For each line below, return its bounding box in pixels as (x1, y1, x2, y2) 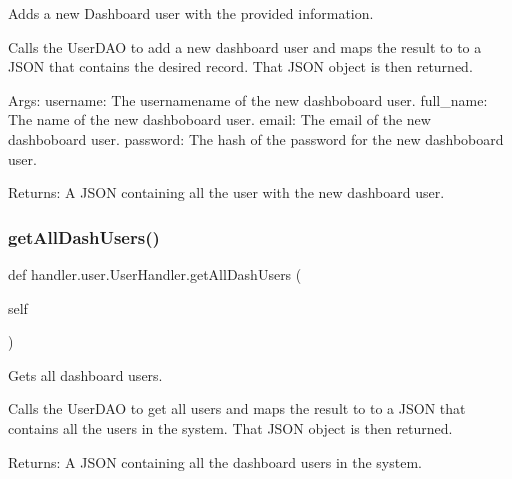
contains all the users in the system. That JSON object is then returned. (8, 417, 453, 438)
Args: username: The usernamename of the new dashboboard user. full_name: (8, 89, 488, 110)
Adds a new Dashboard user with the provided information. (8, 3, 374, 23)
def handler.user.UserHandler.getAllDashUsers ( (8, 263, 302, 284)
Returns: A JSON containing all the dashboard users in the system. (8, 451, 422, 472)
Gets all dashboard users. (8, 364, 163, 385)
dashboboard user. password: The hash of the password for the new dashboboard (8, 128, 504, 149)
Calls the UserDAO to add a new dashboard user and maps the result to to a (8, 36, 482, 57)
